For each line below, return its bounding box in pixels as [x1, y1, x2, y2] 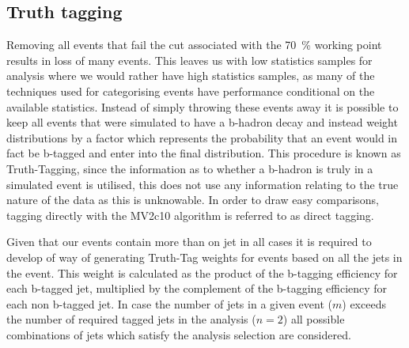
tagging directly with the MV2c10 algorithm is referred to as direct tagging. [6, 206, 374, 223]
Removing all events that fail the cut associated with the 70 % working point [6, 36, 382, 53]
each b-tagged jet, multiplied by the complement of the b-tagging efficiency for [6, 280, 388, 297]
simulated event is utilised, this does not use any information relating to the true [6, 176, 399, 192]
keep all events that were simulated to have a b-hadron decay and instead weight [6, 114, 398, 130]
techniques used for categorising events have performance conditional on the [6, 82, 375, 99]
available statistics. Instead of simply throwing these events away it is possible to [6, 98, 399, 115]
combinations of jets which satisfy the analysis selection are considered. [6, 326, 351, 342]
